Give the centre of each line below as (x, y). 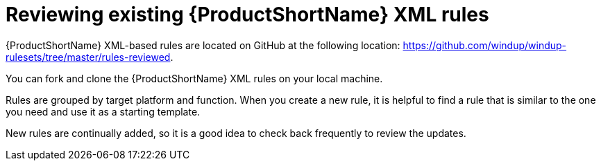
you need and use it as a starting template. (103, 111)
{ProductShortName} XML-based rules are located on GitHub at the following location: (203, 45)
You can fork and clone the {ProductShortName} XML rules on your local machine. (194, 78)
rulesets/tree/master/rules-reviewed (88, 57)
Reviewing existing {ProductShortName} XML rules (247, 15)
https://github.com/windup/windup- (485, 45)
